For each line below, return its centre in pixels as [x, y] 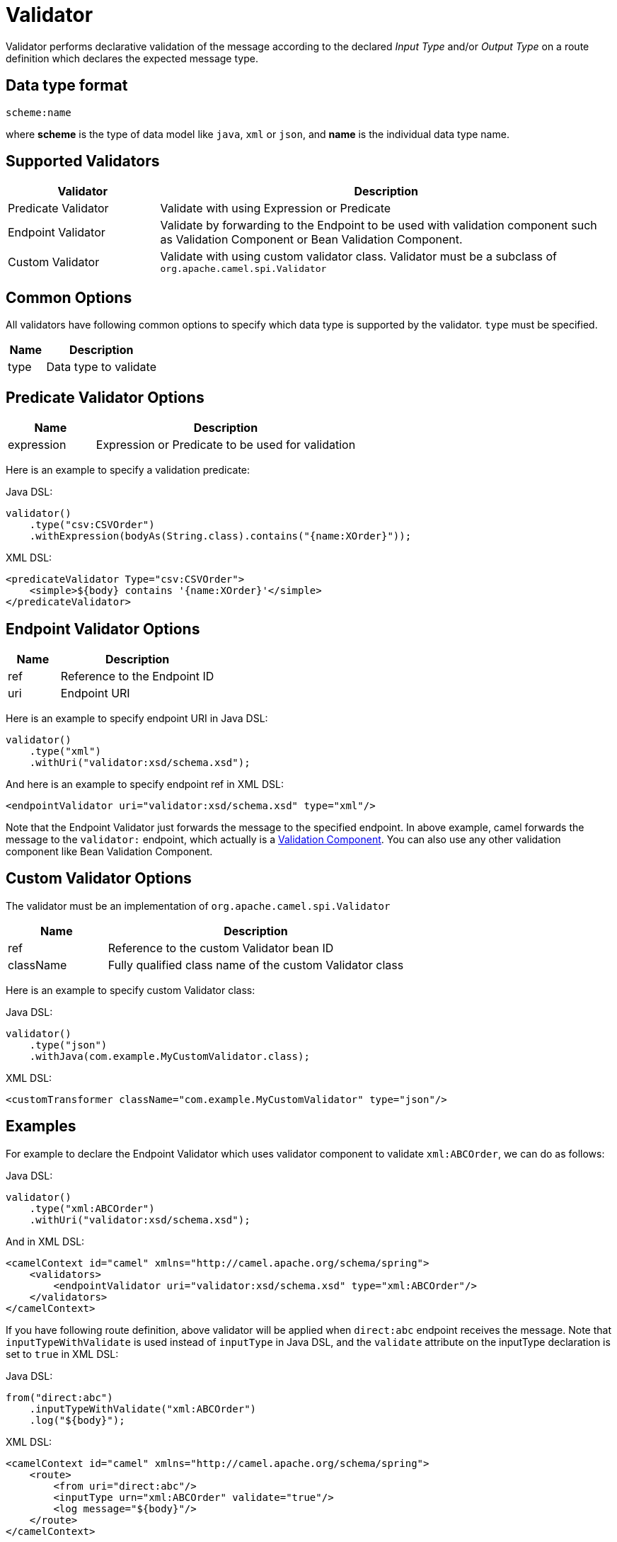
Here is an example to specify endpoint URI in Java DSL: [137, 718]
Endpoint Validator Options [103, 629]
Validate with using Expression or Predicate [276, 209]
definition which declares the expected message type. [132, 58]
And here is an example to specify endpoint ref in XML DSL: [145, 784]
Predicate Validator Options [105, 397]
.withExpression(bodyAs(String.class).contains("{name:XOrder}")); [220, 536]
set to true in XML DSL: [62, 1354]
